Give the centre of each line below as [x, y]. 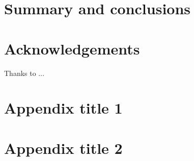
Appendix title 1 [63, 108]
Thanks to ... [24, 73]
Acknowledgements [72, 48]
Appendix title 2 [63, 147]
